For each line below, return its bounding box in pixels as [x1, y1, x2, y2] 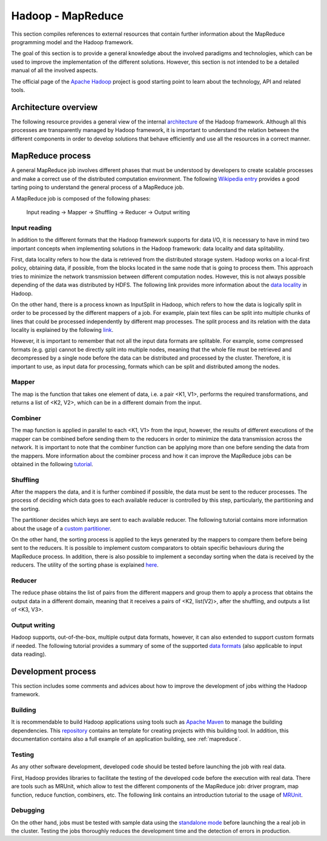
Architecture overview [11, 102, 98, 112]
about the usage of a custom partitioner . [11, 524, 112, 532]
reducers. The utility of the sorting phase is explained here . [11, 561, 159, 569]
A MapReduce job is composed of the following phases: [11, 194, 151, 202]
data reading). [11, 651, 47, 658]
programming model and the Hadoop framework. [11, 38, 134, 45]
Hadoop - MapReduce [11, 9, 124, 22]
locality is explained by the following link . [11, 326, 114, 334]
